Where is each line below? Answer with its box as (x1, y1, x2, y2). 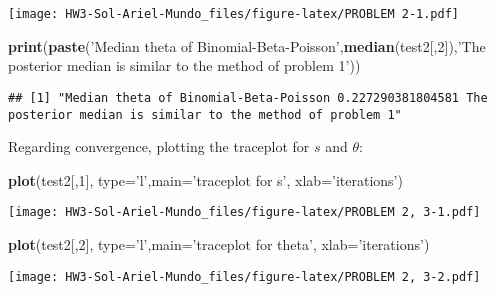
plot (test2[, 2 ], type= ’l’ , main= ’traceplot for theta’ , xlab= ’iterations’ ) (8, 234, 430, 254)
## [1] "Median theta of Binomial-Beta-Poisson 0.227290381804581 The (8, 90, 488, 105)
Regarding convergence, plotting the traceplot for (8, 136, 310, 157)
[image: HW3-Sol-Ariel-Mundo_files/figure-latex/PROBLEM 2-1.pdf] (8, 7, 460, 21)
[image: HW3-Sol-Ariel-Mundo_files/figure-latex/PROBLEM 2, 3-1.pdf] (8, 205, 481, 220)
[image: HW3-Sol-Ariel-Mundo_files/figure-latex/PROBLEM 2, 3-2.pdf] (8, 269, 481, 284)
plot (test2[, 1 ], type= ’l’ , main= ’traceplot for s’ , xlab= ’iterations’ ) (8, 169, 403, 190)
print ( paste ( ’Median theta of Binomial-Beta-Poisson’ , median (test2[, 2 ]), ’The (8, 35, 486, 56)
